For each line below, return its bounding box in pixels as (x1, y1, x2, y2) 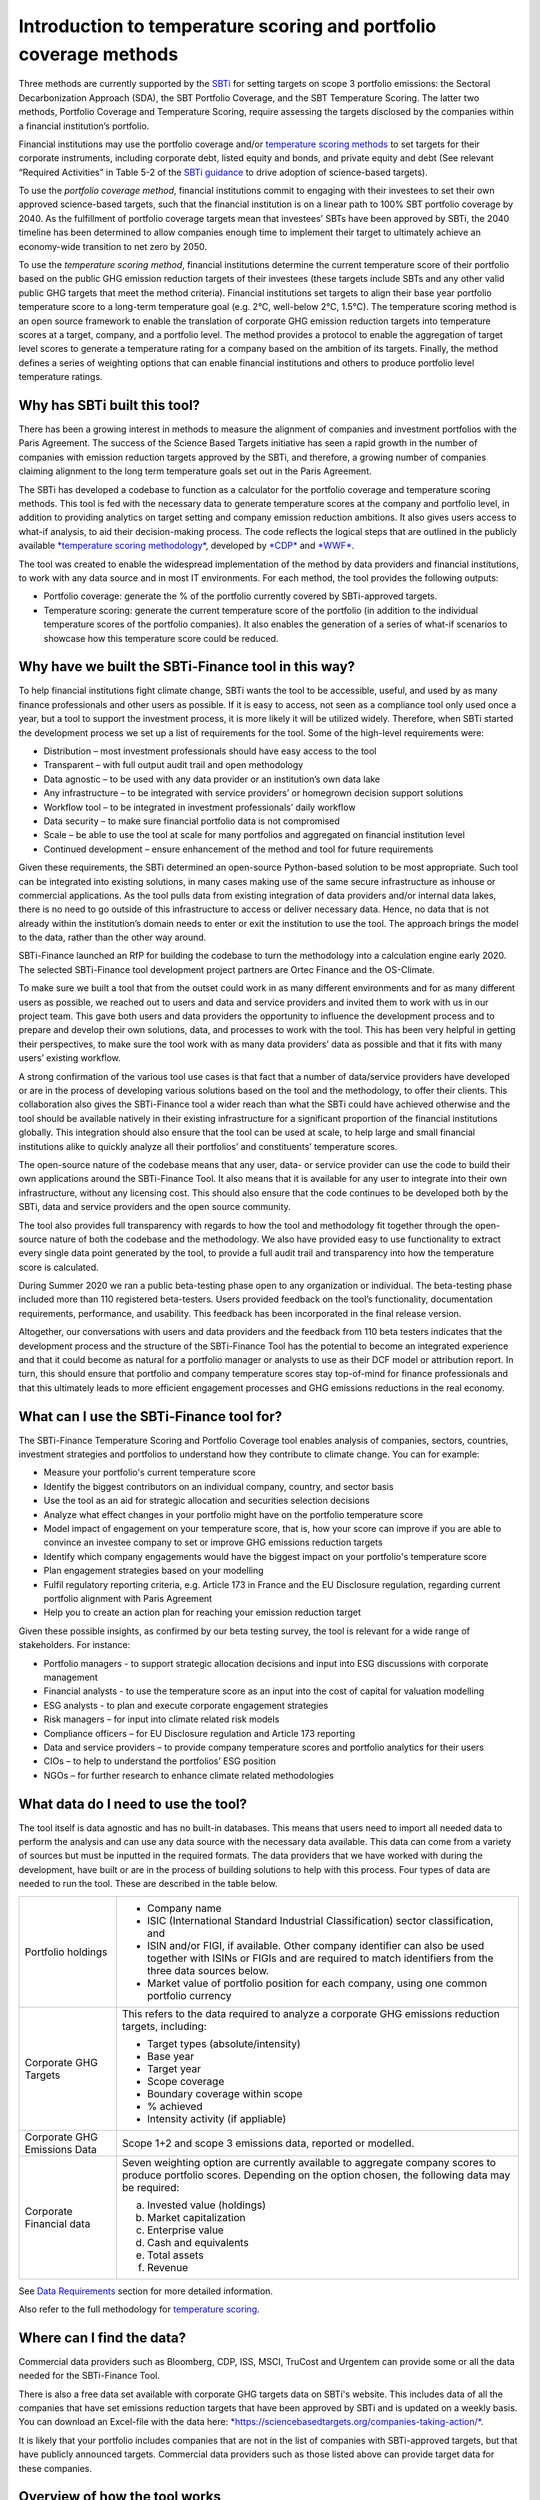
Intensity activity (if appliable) (146, 2111, 287, 2125)
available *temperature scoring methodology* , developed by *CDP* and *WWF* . (18, 540, 355, 552)
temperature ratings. (18, 371, 104, 383)
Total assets (146, 2248, 204, 2262)
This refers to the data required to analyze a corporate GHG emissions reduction (121, 2006, 500, 2020)
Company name (146, 1901, 222, 1915)
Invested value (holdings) (146, 2198, 267, 2212)
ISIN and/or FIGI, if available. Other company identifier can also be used (146, 1938, 485, 1952)
